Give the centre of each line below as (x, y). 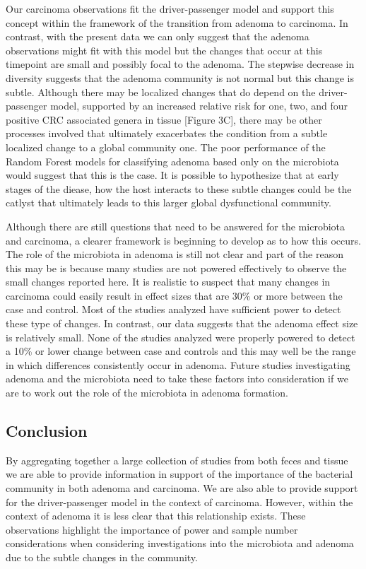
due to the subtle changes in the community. (102, 557)
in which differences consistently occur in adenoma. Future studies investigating (178, 364)
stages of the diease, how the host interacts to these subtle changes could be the (179, 188)
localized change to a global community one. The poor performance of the (166, 147)
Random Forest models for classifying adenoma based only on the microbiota (172, 161)
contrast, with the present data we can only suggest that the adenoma (158, 36)
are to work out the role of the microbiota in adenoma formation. (147, 393)
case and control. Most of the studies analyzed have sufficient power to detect (173, 309)
